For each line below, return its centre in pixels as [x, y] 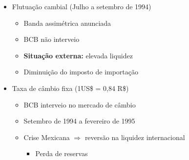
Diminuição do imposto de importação [81, 72]
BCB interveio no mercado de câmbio [80, 104]
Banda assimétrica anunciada [67, 23]
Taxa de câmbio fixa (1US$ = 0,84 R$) [70, 88]
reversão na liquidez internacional [135, 137]
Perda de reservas [62, 153]
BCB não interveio [52, 39]
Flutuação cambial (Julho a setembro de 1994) [82, 6]
